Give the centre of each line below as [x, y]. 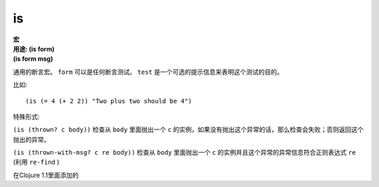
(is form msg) [33, 59]
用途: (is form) [34, 49]
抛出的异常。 [32, 139]
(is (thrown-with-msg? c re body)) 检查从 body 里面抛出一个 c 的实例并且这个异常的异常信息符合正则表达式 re [184, 153]
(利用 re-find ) [36, 162]
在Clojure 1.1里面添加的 [46, 175]
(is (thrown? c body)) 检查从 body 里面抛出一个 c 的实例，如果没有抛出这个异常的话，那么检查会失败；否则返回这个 [188, 129]
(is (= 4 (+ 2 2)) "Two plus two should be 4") [109, 101]
